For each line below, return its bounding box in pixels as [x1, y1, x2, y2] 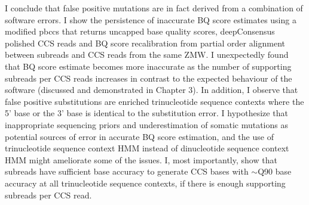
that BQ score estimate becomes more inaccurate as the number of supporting [5, 60, 292, 72]
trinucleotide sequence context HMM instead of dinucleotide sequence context [5, 142, 289, 154]
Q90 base [258, 165, 292, 178]
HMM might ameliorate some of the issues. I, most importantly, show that [5, 153, 277, 166]
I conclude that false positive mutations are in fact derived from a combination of [5, 2, 303, 14]
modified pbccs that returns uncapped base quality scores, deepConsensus [5, 25, 275, 38]
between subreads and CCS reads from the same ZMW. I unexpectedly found [5, 48, 289, 61]
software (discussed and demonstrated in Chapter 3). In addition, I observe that [5, 83, 298, 96]
